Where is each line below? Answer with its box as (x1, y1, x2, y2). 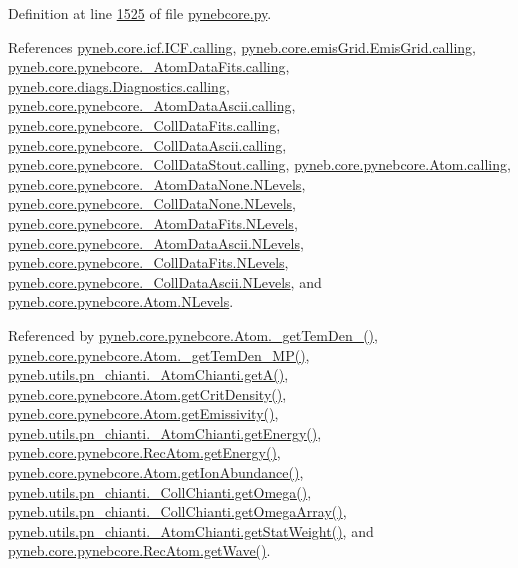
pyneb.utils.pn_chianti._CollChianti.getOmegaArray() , (8, 501, 347, 522)
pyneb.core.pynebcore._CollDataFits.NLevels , (8, 252, 289, 273)
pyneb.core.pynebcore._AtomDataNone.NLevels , (8, 173, 306, 194)
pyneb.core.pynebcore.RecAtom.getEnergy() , (8, 442, 281, 463)
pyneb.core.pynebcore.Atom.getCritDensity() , (8, 383, 287, 404)
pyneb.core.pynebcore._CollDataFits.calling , (8, 114, 281, 135)
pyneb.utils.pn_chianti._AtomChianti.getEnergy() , (8, 422, 322, 443)
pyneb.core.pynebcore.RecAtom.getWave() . (8, 540, 271, 561)
